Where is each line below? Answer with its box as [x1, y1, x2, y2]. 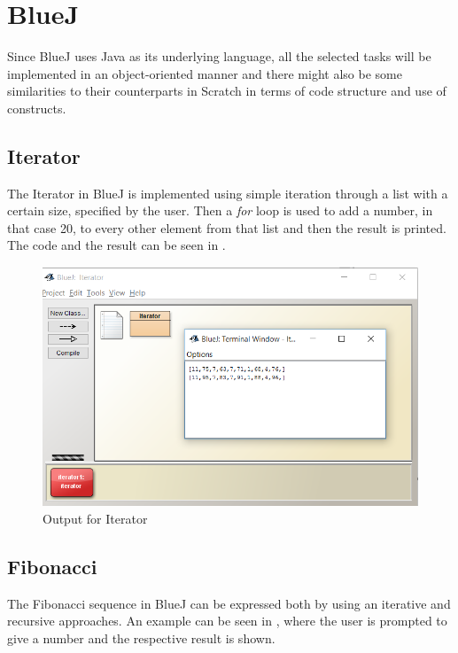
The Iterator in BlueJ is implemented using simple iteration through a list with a [7, 183, 448, 202]
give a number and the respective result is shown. [7, 628, 276, 647]
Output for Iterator [43, 509, 148, 527]
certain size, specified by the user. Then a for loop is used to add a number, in [7, 201, 433, 220]
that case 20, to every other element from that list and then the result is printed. [7, 218, 446, 237]
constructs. [7, 98, 66, 117]
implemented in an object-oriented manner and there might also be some [7, 64, 402, 82]
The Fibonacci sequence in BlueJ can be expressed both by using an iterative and [7, 594, 451, 612]
